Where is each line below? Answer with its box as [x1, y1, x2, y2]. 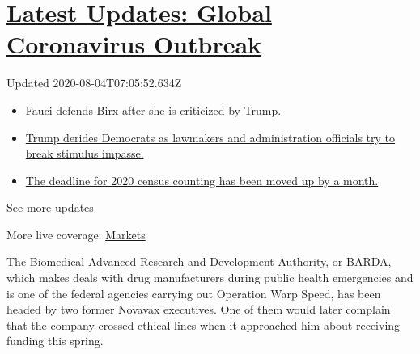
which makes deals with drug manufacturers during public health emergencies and [6, 269, 414, 286]
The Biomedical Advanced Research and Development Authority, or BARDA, [6, 253, 392, 270]
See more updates [6, 199, 94, 216]
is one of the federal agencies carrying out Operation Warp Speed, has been [6, 284, 381, 301]
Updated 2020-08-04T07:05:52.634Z [6, 74, 182, 91]
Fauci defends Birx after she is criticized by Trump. [25, 101, 282, 118]
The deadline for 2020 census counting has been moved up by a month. [25, 171, 379, 188]
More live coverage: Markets [6, 225, 146, 242]
